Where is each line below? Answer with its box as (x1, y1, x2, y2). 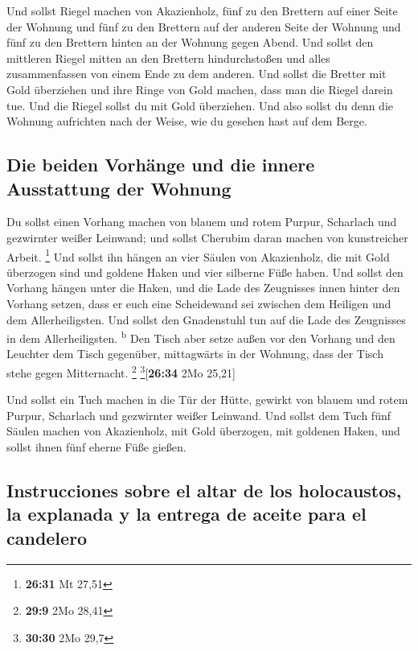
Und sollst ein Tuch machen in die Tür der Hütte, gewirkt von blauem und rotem (6, 391, 408, 408)
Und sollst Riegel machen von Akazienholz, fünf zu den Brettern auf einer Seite (6, 2, 398, 19)
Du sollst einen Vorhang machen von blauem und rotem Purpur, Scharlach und (6, 213, 397, 230)
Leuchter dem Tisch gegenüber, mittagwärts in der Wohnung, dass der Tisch (6, 345, 383, 362)
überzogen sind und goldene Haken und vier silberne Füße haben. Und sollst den (6, 263, 404, 280)
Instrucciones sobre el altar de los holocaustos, (6, 478, 402, 503)
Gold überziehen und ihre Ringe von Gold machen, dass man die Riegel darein (6, 80, 393, 97)
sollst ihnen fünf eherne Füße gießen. (6, 439, 186, 455)
